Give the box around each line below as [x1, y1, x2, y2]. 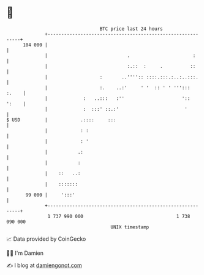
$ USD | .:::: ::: [6, 116, 116, 123]
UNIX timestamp [110, 224, 149, 230]
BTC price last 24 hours [99, 26, 164, 32]
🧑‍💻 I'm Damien [6, 249, 44, 257]
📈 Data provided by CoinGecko [6, 235, 86, 243]
